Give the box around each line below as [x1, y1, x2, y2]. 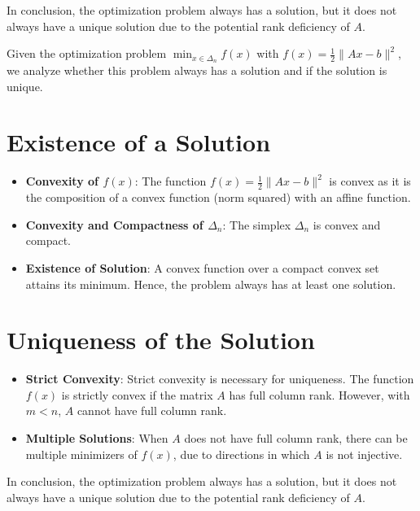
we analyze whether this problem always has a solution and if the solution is [7, 62, 387, 79]
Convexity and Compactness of [25, 216, 203, 233]
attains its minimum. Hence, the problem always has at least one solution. [25, 275, 396, 292]
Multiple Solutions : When [25, 430, 168, 447]
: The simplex [222, 216, 291, 233]
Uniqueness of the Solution [7, 323, 315, 356]
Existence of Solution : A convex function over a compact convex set [25, 259, 379, 276]
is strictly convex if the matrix [61, 386, 213, 403]
